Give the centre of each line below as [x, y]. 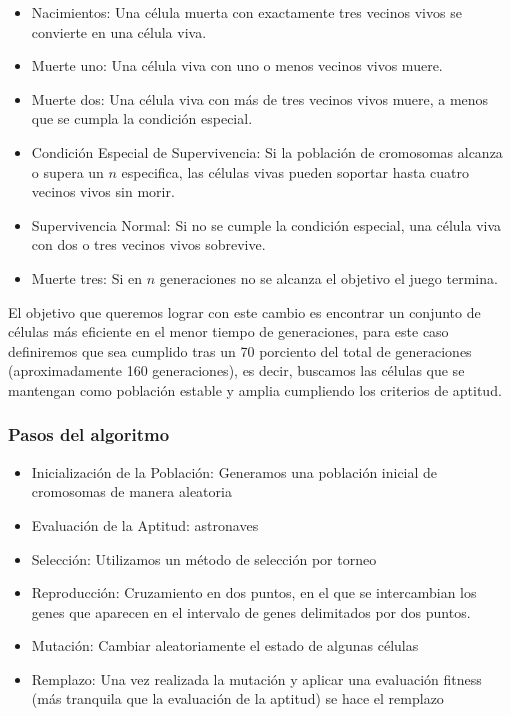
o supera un [67, 171]
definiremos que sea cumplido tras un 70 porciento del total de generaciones [240, 350]
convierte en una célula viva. [119, 31]
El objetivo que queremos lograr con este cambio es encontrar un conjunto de [244, 311]
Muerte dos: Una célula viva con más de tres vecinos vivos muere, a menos [260, 98]
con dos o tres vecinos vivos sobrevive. [148, 244]
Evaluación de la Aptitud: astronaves [145, 524]
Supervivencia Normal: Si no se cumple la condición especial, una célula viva [266, 224]
